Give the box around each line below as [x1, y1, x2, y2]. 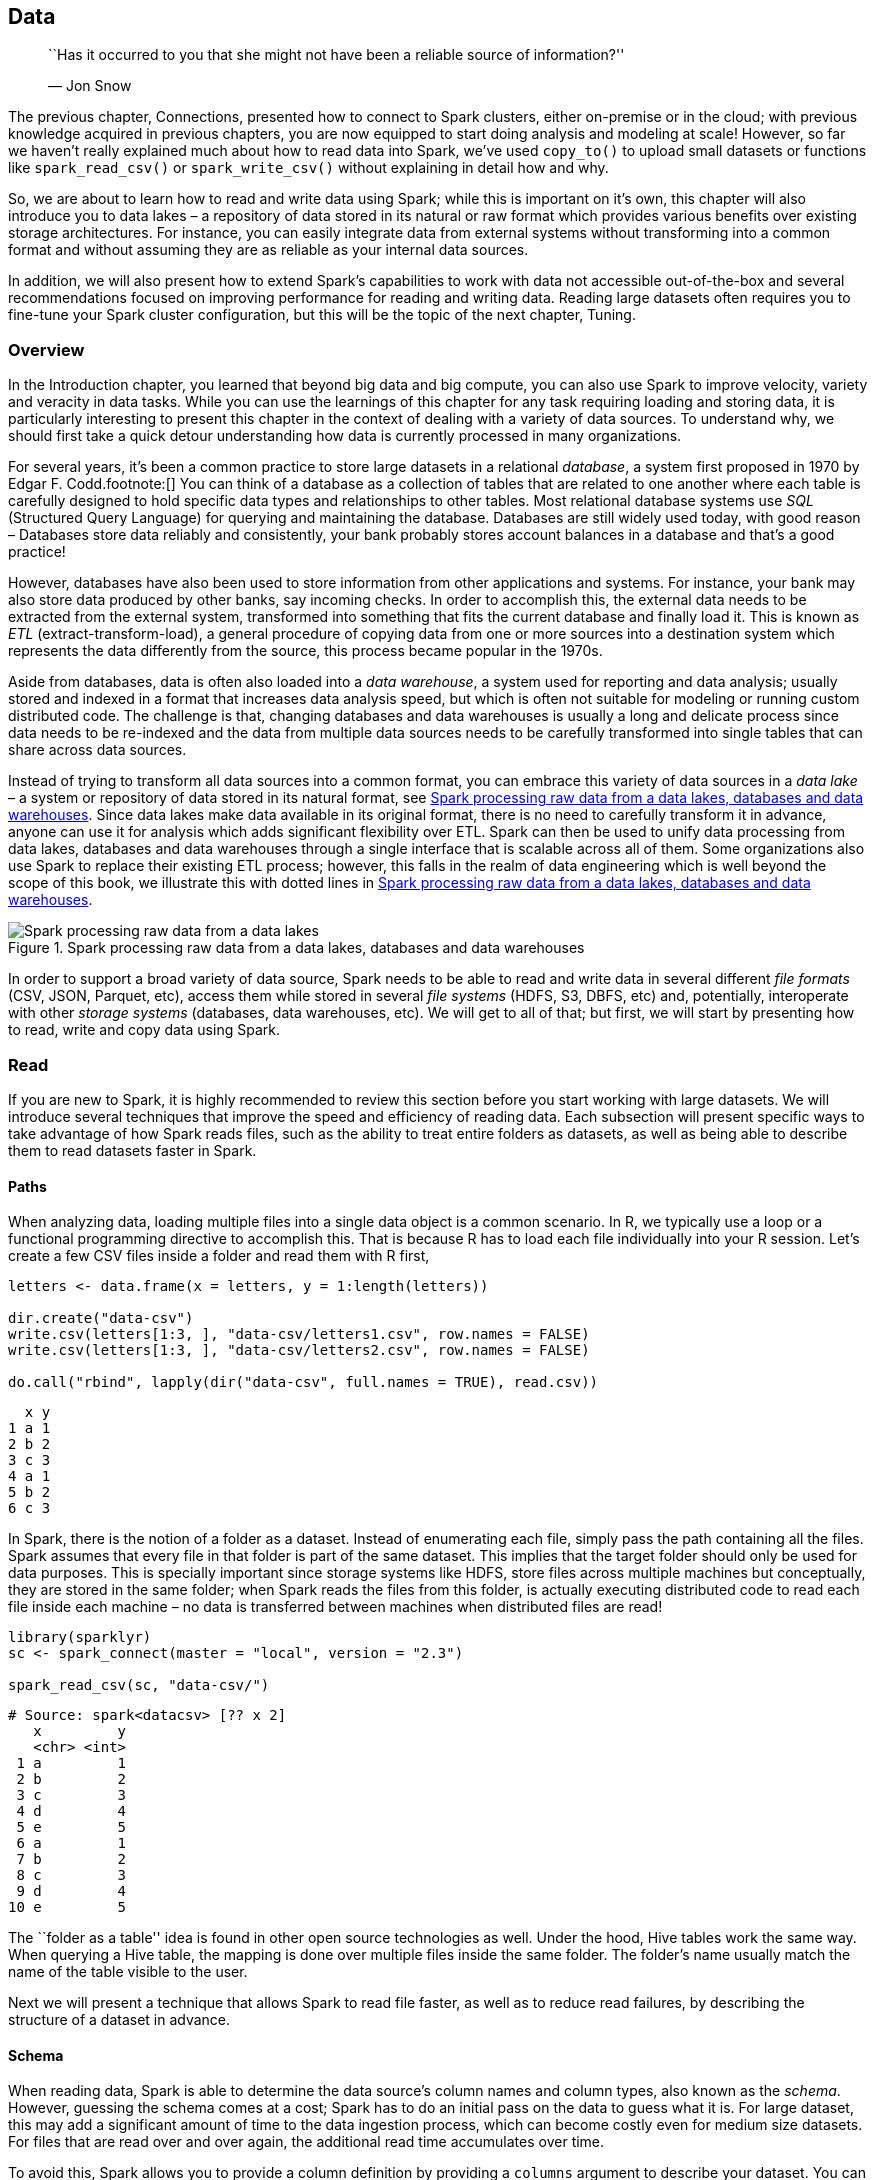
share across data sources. [8, 741, 187, 759]
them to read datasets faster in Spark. [8, 1141, 257, 1159]
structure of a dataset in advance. [8, 2011, 231, 2029]
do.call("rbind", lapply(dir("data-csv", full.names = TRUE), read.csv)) [8, 1374, 599, 1391]
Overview [8, 339, 85, 360]
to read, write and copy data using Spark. [8, 1021, 280, 1039]
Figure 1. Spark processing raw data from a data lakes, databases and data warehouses [8, 939, 585, 957]
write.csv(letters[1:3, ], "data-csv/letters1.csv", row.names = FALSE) [8, 1326, 590, 1343]
